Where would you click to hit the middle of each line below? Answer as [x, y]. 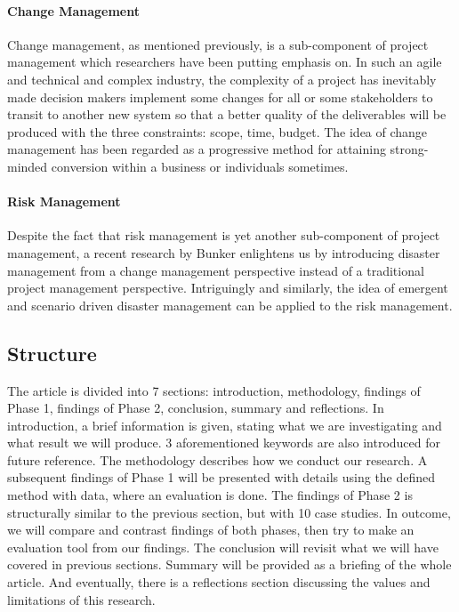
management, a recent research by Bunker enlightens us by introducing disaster [224, 252]
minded [28, 166]
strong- [409, 149]
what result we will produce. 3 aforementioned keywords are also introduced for [224, 443]
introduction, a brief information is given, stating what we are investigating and [225, 425]
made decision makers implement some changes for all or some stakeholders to [220, 97]
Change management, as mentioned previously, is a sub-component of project [218, 44]
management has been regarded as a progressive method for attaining [197, 149]
